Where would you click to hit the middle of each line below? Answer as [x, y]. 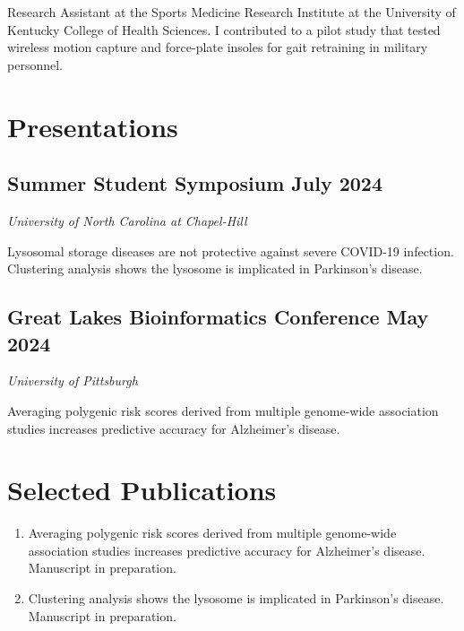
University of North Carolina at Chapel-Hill [127, 220]
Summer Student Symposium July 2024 [195, 183]
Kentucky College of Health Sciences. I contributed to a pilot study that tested [224, 29]
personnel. [35, 64]
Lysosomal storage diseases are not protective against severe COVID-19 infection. [231, 251]
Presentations [93, 126]
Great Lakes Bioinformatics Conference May [218, 317]
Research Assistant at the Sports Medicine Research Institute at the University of [232, 12]
